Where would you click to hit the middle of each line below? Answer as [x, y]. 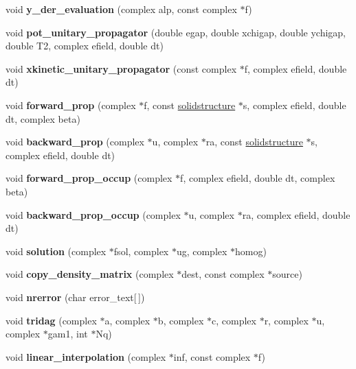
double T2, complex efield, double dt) [85, 46]
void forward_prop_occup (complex [89, 178]
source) [287, 274]
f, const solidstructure [190, 105]
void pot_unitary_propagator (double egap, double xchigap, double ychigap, [176, 32]
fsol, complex [141, 251]
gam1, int [68, 334]
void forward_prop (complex [71, 105]
